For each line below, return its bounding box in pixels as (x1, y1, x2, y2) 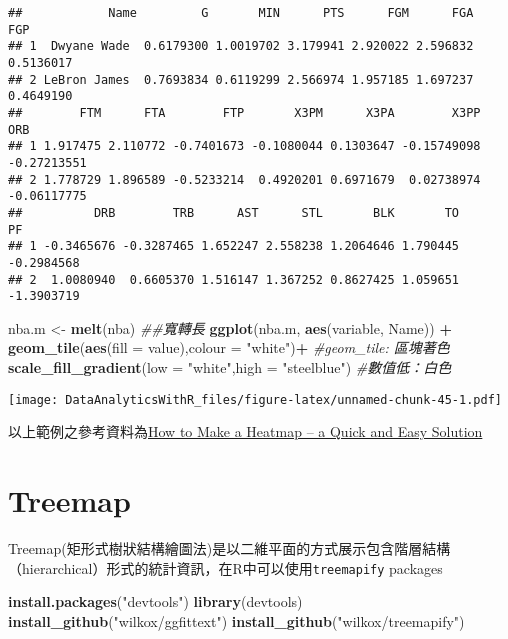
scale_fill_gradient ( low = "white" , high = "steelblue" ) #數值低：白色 (8, 357, 452, 377)
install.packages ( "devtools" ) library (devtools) (8, 591, 303, 612)
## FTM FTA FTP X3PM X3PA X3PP (8, 105, 481, 120)
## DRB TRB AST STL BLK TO (8, 205, 460, 220)
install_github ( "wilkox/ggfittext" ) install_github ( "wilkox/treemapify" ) (8, 610, 465, 631)
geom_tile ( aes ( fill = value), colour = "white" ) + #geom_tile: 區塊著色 (8, 337, 450, 358)
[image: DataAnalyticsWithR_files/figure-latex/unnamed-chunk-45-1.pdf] (8, 392, 502, 407)
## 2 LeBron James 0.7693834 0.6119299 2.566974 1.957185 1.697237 (8, 72, 474, 87)
